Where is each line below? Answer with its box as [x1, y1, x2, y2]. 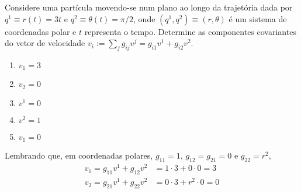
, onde [133, 12, 155, 24]
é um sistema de [229, 12, 287, 24]
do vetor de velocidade [5, 37, 85, 49]
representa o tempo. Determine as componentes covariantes [84, 25, 296, 37]
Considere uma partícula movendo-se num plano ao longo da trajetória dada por [5, 1, 293, 13]
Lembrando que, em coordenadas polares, [5, 149, 153, 162]
